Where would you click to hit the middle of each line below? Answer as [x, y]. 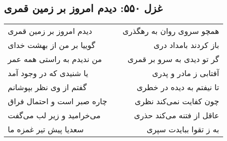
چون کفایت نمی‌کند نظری [177, 101]
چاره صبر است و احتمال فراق [58, 101]
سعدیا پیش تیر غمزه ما [46, 129]
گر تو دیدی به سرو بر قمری [173, 59]
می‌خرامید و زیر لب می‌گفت [54, 115]
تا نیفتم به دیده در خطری [178, 87]
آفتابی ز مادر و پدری [185, 73]
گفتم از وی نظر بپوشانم [47, 87]
